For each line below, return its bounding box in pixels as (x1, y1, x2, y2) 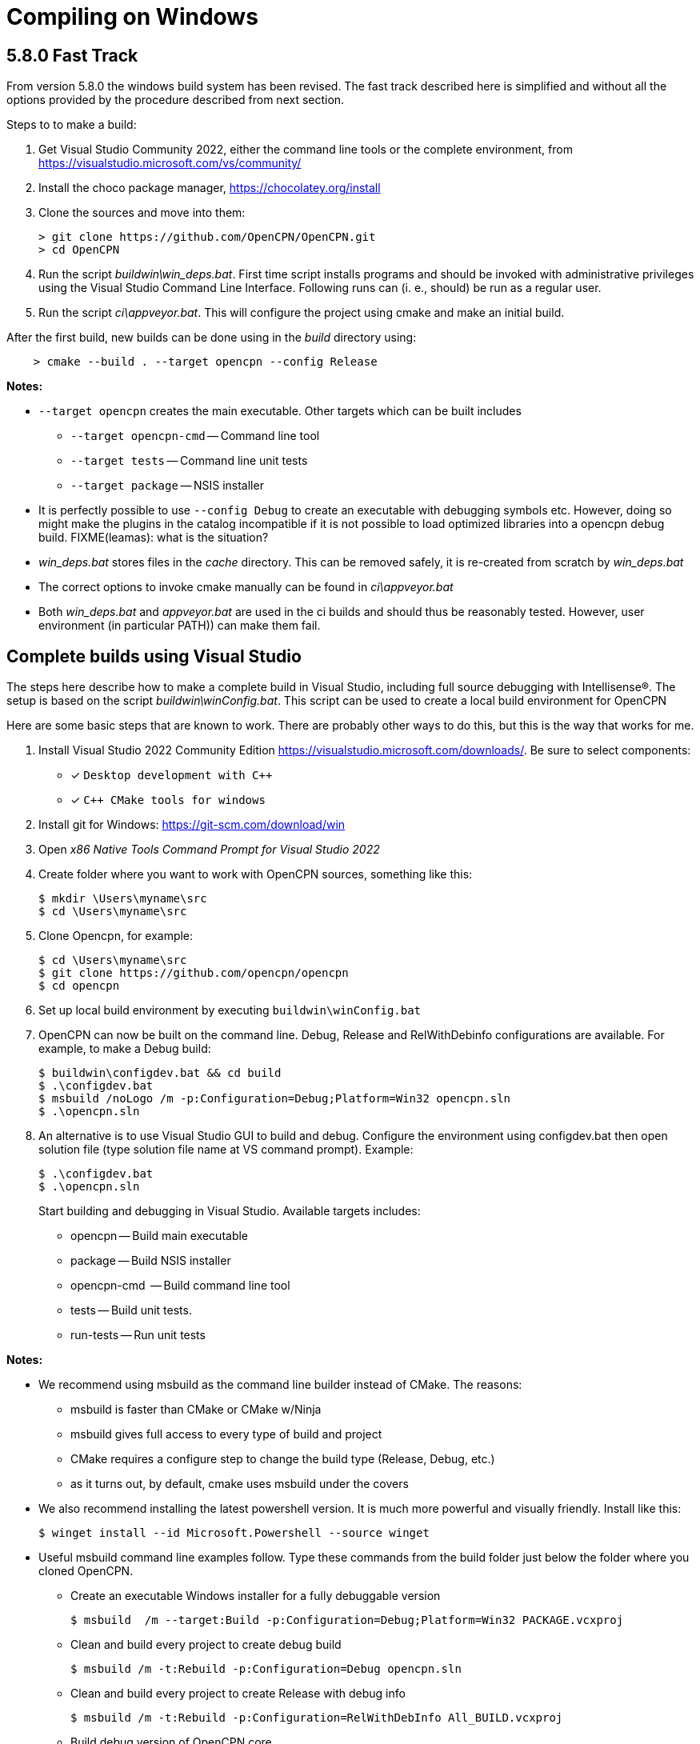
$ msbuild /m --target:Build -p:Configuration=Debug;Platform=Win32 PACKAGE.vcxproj (70, 1614, 624, 1627)
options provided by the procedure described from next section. (6, 93, 345, 107)
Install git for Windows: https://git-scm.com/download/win (38, 818, 346, 832)
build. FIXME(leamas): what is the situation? (38, 530, 269, 545)
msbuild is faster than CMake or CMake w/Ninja (70, 1402, 322, 1417)
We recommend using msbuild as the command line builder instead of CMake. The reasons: (38, 1378, 522, 1392)
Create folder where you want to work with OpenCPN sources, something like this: (38, 867, 473, 882)
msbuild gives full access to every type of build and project (70, 1427, 382, 1442)
